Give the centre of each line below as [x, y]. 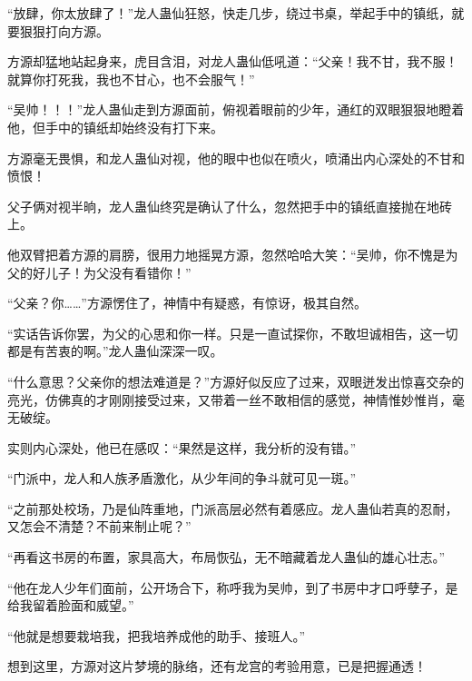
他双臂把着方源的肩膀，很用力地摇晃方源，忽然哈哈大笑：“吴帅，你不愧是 [226, 254]
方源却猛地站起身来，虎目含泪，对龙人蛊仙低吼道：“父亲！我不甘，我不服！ [233, 61]
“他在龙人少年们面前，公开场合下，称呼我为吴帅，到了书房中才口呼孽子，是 [233, 587]
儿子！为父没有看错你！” [118, 272]
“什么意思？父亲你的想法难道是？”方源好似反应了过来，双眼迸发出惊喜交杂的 [236, 381]
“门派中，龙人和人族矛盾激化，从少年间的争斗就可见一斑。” [182, 478]
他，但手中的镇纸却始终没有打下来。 [115, 127]
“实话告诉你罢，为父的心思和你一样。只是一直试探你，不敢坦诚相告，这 [220, 333]
